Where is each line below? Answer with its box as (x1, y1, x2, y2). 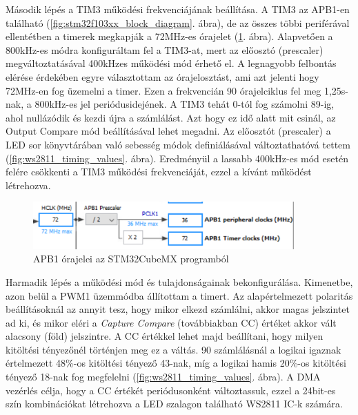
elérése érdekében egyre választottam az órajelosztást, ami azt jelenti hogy (6, 69, 319, 84)
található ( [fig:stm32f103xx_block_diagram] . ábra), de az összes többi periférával (6, 15, 350, 30)
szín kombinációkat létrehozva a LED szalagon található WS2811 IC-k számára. (6, 396, 343, 411)
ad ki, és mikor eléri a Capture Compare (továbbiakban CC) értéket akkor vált (6, 315, 337, 329)
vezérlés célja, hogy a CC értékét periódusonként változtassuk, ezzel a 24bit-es (6, 383, 336, 397)
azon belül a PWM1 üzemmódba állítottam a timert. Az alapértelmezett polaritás (6, 288, 353, 302)
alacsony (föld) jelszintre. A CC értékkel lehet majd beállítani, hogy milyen (6, 329, 324, 343)
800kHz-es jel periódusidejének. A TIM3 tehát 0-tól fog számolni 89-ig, (34, 97, 335, 111)
